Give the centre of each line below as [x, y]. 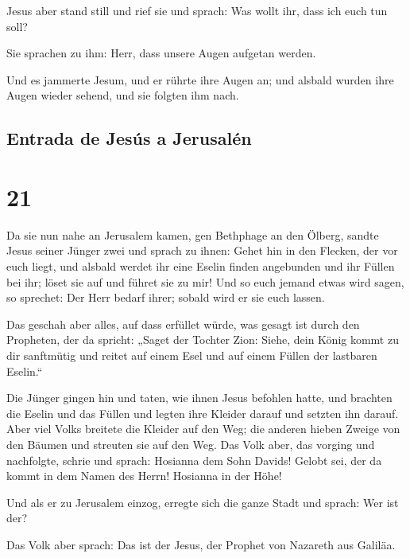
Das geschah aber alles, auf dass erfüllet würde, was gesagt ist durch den [183, 324]
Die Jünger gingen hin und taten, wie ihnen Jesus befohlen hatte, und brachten [199, 398]
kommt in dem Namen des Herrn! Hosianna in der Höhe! [144, 476]
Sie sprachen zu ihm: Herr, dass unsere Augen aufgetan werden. [161, 53]
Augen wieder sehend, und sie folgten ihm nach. [123, 95]
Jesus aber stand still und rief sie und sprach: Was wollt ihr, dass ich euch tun [197, 10]
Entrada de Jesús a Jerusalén [129, 138]
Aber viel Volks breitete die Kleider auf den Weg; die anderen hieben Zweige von [203, 429]
